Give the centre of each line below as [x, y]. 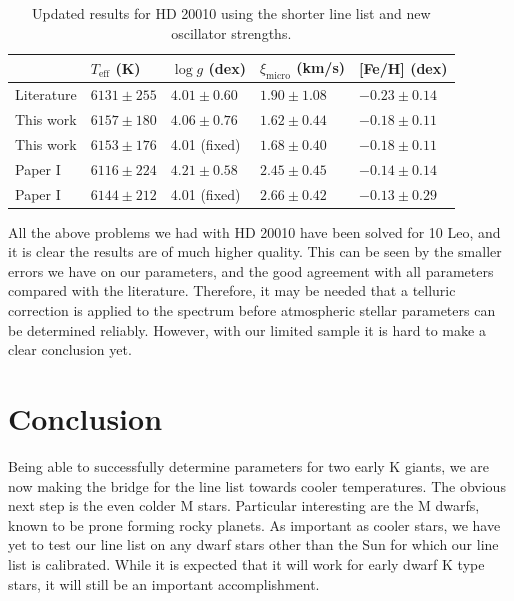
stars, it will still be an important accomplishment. [164, 583]
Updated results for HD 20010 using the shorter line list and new [231, 13]
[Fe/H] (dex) [403, 67]
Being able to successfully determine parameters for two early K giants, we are [249, 465]
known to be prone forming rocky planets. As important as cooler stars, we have [254, 524]
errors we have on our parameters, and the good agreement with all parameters [251, 270]
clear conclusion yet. [70, 349]
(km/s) [321, 67]
